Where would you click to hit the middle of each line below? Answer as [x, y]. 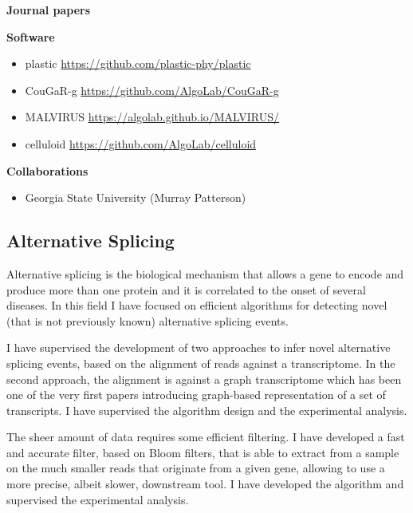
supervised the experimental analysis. [98, 499]
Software [31, 36]
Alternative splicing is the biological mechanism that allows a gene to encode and [205, 273]
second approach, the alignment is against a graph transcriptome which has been [204, 379]
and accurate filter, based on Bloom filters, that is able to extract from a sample [203, 452]
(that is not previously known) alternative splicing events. [147, 320]
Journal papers [49, 10]
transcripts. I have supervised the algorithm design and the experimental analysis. [207, 410]
